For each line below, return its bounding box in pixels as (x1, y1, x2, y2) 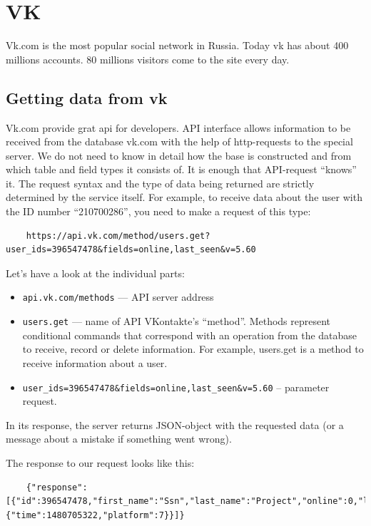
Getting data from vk (6, 86, 168, 108)
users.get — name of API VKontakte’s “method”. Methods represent (22, 314, 331, 329)
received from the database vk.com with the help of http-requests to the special (6, 134, 353, 149)
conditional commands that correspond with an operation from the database (22, 327, 357, 342)
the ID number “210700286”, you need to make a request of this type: (6, 204, 311, 219)
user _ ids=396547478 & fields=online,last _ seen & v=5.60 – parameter (22, 379, 330, 394)
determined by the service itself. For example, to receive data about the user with (6, 190, 362, 205)
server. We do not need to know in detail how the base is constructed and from (6, 148, 352, 163)
